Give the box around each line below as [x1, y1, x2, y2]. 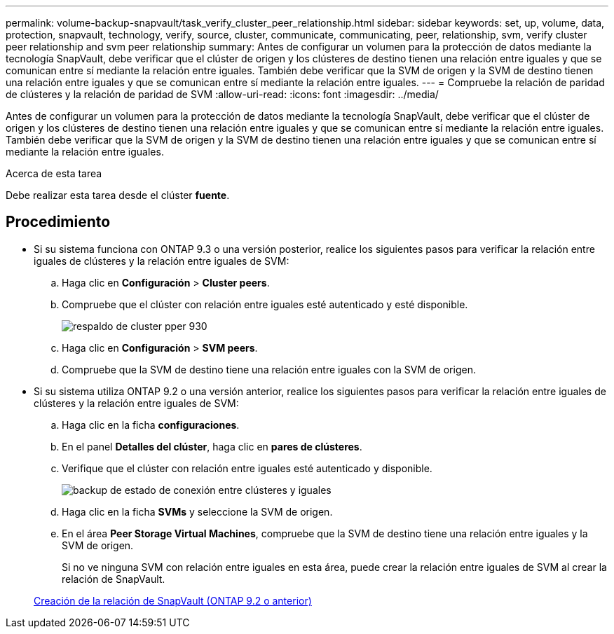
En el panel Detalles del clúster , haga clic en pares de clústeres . [62, 440, 362, 453]
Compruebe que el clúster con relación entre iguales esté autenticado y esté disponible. [62, 298, 468, 310]
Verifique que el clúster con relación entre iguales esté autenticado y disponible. [62, 462, 432, 474]
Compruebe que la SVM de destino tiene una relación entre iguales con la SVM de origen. [62, 363, 476, 375]
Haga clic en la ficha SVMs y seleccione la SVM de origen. [62, 505, 333, 518]
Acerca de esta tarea [6, 167, 102, 179]
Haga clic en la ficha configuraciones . [62, 418, 240, 431]
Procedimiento [6, 213, 111, 231]
